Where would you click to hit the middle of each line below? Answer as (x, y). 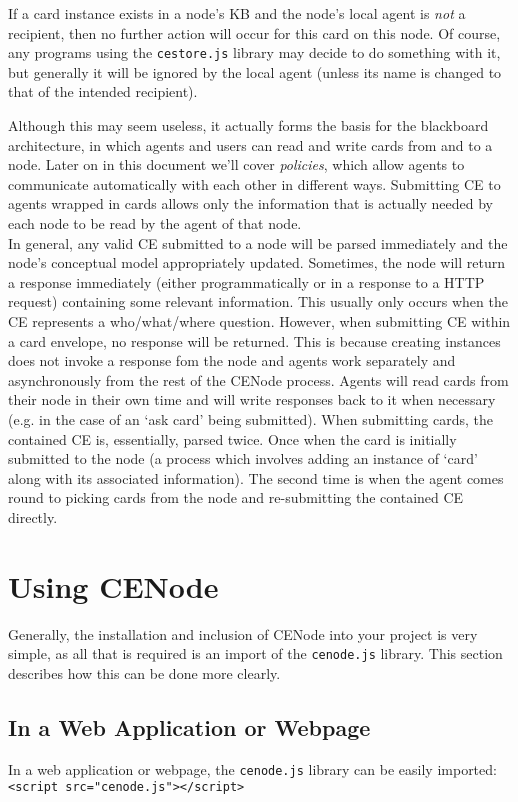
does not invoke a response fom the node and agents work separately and (232, 360)
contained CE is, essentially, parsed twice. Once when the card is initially (232, 438)
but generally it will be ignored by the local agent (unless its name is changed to (255, 71)
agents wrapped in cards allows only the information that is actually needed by (251, 203)
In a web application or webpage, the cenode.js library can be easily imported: (252, 768)
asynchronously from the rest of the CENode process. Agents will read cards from (258, 379)
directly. (33, 516)
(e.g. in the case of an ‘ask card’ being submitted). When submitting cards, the (251, 418)
